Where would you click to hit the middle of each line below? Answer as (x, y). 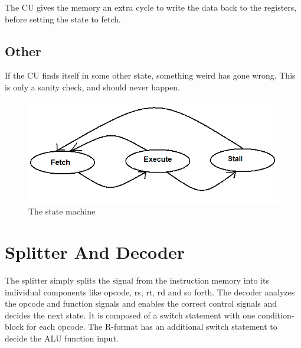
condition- (276, 315)
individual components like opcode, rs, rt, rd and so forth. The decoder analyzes (150, 292)
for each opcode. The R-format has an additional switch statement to (152, 326)
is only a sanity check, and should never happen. (93, 87)
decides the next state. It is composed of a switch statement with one (130, 315)
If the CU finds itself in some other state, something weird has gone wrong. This (150, 75)
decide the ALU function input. (62, 338)
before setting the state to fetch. (63, 19)
